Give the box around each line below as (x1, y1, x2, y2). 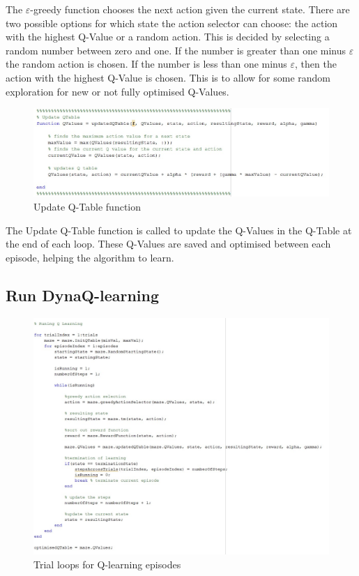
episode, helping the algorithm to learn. (6, 250, 174, 264)
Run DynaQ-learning (6, 284, 160, 305)
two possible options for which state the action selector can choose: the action (6, 15, 338, 30)
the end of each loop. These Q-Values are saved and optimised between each (6, 236, 331, 251)
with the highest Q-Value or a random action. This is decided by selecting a (6, 29, 330, 44)
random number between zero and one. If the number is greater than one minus (6, 43, 346, 57)
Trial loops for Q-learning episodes (33, 556, 181, 571)
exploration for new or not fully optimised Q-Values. (6, 84, 229, 98)
